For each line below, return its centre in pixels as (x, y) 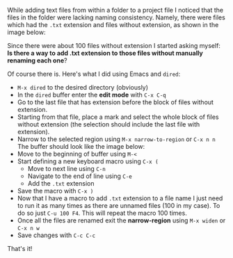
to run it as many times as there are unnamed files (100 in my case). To (119, 205)
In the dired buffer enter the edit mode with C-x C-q (91, 95)
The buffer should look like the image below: (81, 146)
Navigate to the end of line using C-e (80, 176)
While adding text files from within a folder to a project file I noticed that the (115, 10)
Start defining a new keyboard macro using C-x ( (88, 161)
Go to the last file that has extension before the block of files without (115, 102)
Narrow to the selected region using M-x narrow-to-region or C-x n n (116, 139)
